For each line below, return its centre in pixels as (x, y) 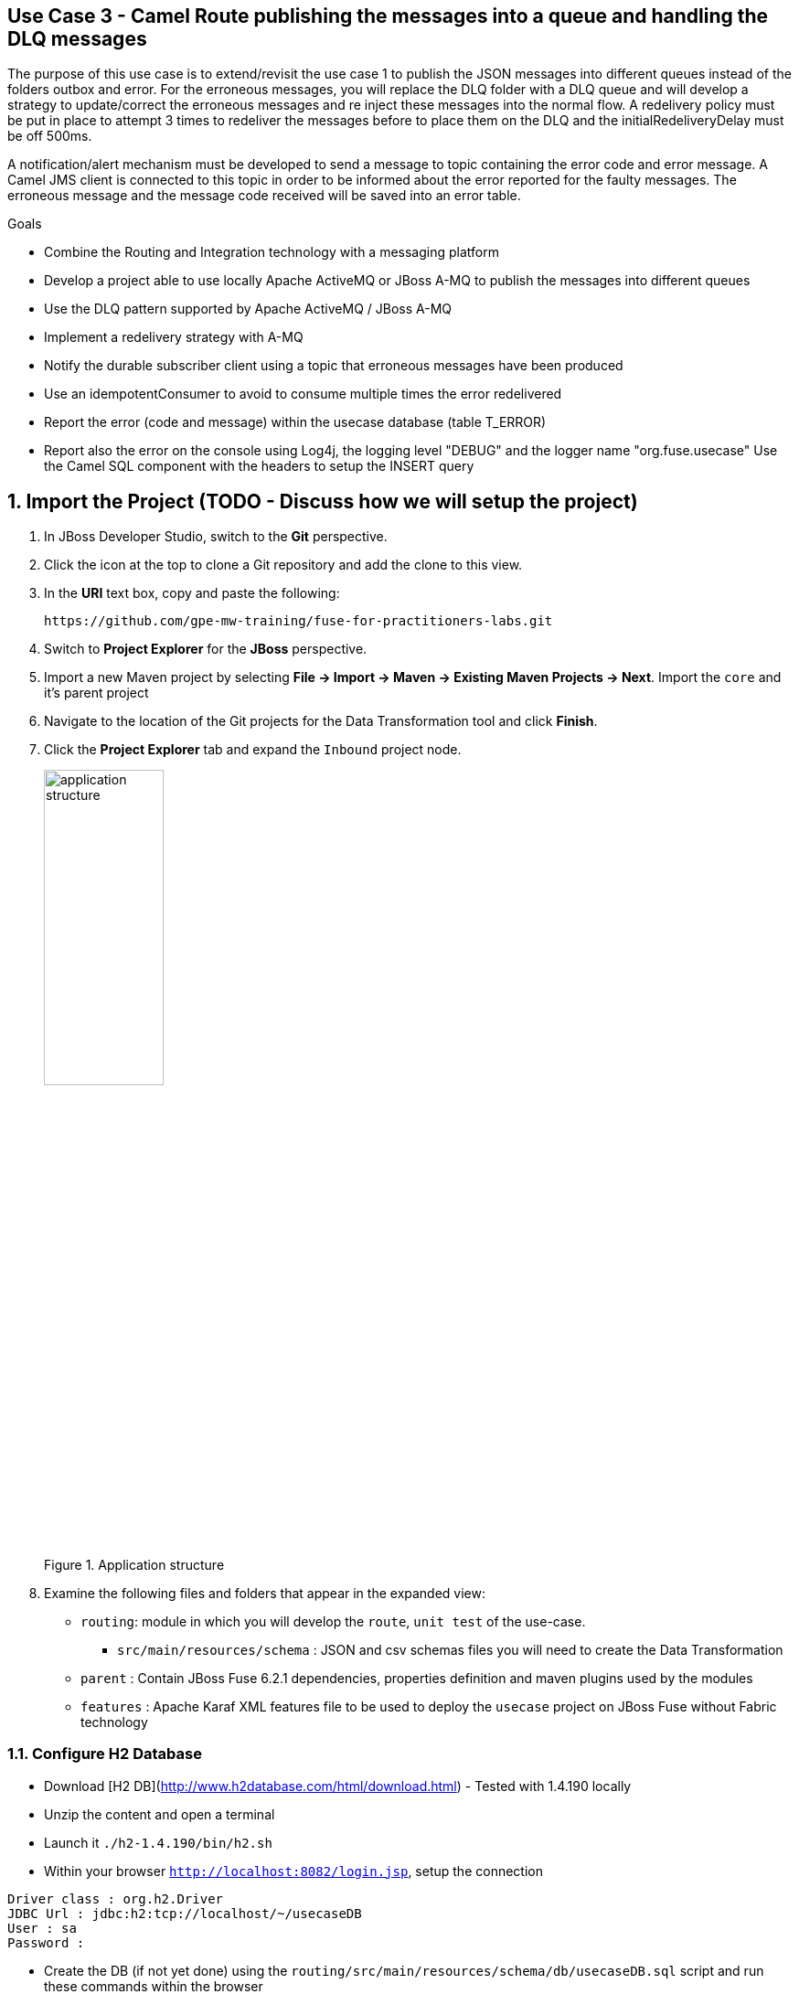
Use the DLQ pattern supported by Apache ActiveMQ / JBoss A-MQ (248, 309)
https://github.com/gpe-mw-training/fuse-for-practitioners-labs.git (298, 621)
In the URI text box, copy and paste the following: (192, 593)
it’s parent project (96, 693)
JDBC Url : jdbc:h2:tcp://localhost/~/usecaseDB (185, 1913)
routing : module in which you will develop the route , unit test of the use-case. (333, 1622)
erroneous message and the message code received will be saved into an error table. (264, 196)
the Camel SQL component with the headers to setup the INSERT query (259, 466)
